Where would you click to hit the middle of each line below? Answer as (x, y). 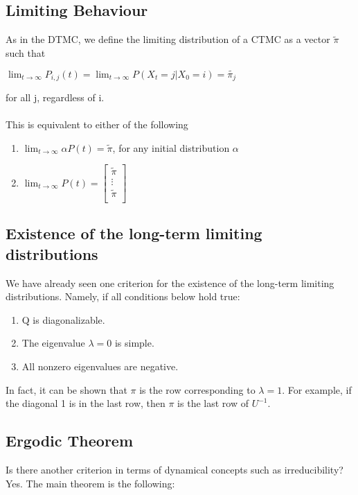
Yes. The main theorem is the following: (90, 483)
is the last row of (213, 403)
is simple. (134, 343)
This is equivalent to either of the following (97, 124)
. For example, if (317, 389)
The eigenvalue (53, 343)
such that (26, 52)
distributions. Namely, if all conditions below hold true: (123, 296)
